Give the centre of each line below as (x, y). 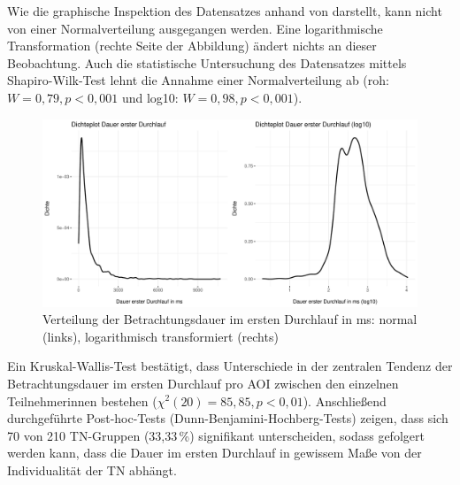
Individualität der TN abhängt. (92, 470)
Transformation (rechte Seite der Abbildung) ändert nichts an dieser (192, 46)
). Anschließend (345, 400)
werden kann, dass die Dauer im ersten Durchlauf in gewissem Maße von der (215, 453)
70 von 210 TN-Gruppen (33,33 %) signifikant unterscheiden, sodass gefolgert (216, 435)
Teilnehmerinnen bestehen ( (82, 400)
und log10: (150, 97)
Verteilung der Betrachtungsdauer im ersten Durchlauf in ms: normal (230, 319)
